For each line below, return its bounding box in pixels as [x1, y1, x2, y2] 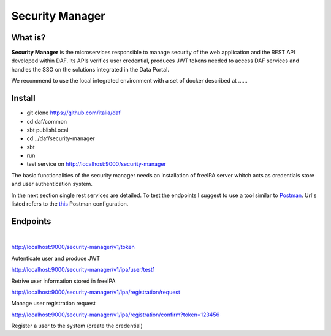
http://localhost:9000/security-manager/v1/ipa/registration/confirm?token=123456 [11, 311, 220, 318]
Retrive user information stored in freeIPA [11, 277, 116, 285]
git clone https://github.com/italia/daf [26, 109, 121, 116]
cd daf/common [26, 118, 67, 125]
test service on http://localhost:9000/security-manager [26, 160, 167, 168]
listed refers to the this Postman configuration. [11, 200, 129, 207]
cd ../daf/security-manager [26, 135, 95, 142]
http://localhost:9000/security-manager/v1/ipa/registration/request [11, 288, 181, 296]
